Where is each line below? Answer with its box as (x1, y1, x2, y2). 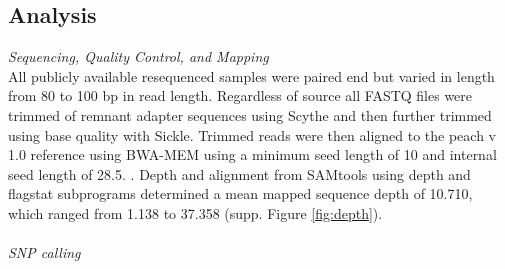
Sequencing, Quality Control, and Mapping (8, 46, 269, 67)
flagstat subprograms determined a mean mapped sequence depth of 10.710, (8, 183, 473, 204)
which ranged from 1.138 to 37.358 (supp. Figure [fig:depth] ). (8, 202, 383, 223)
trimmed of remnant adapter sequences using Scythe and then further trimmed (8, 104, 492, 125)
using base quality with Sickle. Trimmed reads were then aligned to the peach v (8, 124, 496, 145)
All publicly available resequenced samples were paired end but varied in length (8, 65, 495, 86)
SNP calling (8, 242, 81, 263)
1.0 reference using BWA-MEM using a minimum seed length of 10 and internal (8, 144, 497, 165)
